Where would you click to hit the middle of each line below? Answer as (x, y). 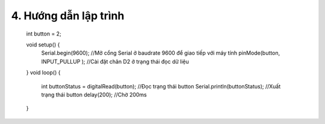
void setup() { (43, 45)
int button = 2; (44, 34)
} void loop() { (43, 73)
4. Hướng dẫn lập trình (68, 16)
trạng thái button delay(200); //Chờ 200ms (94, 95)
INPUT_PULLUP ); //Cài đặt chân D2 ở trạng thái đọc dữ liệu (115, 61)
